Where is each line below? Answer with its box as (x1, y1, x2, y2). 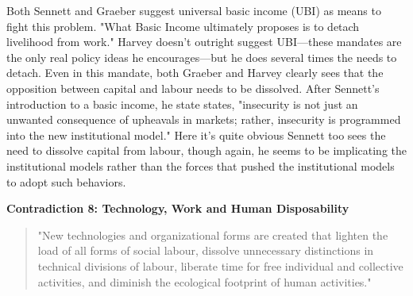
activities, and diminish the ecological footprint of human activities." (37, 273, 372, 290)
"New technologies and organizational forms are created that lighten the (37, 226, 388, 243)
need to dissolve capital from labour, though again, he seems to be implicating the (6, 142, 407, 159)
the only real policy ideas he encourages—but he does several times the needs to (6, 48, 397, 65)
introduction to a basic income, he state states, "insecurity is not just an (6, 95, 358, 112)
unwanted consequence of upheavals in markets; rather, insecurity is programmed (6, 111, 401, 128)
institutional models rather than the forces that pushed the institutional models (6, 157, 395, 174)
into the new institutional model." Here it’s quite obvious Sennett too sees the (6, 126, 386, 143)
